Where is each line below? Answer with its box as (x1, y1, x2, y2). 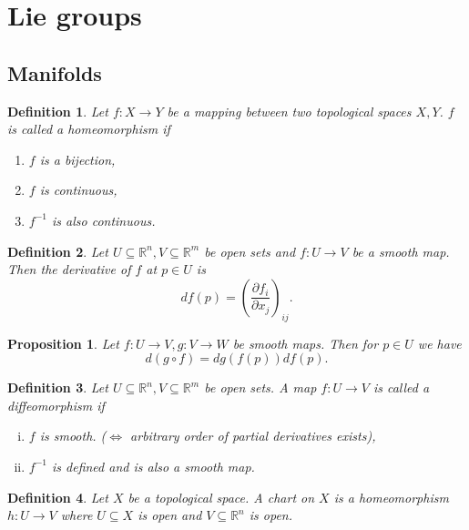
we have (417, 333, 462, 352)
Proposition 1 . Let (7, 333, 119, 352)
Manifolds (7, 58, 102, 87)
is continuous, (39, 180, 117, 199)
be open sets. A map (204, 378, 317, 397)
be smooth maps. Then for (232, 333, 379, 352)
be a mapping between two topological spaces (167, 101, 412, 120)
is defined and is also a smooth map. (51, 456, 255, 475)
